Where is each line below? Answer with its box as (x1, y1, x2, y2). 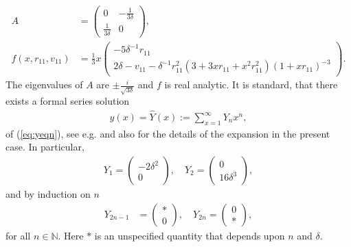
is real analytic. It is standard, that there (164, 77, 338, 92)
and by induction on (5, 187, 91, 201)
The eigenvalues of (5, 77, 83, 92)
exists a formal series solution (5, 94, 130, 108)
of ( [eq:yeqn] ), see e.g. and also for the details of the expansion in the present (5, 126, 330, 140)
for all (5, 228, 31, 242)
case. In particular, (5, 140, 84, 154)
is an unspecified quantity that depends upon (94, 228, 285, 242)
